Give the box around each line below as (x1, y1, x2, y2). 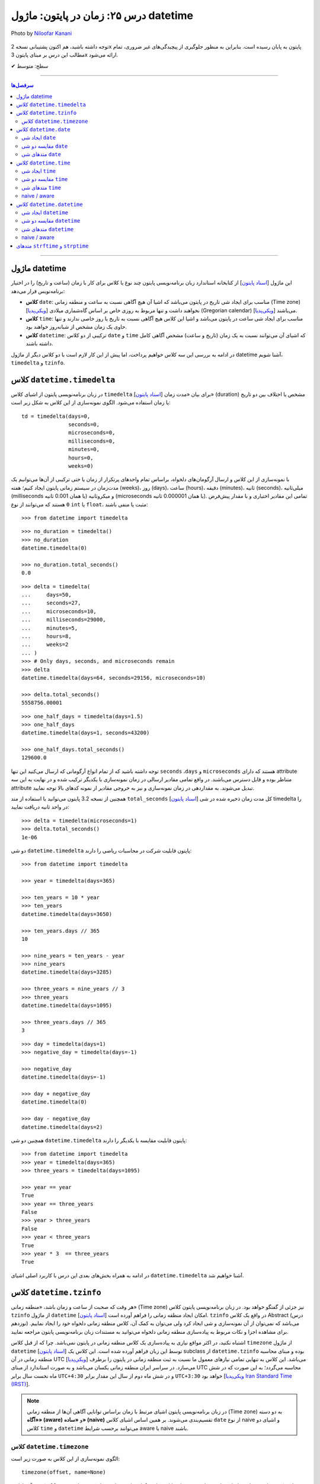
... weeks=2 (21, 641, 69, 648)
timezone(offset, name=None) (21, 1469, 106, 1476)
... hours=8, (21, 633, 72, 640)
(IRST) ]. (11, 1381, 30, 1388)
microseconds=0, (68, 429, 116, 436)
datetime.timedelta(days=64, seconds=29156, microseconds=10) (21, 674, 206, 681)
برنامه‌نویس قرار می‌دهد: (11, 287, 65, 294)
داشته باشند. (25, 340, 53, 347)
